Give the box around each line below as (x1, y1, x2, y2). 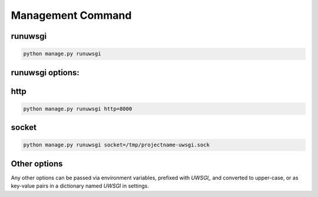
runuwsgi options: (11, 68, 79, 78)
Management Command (11, 9, 132, 22)
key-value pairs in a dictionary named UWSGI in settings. (11, 182, 150, 189)
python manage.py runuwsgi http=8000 (23, 105, 132, 112)
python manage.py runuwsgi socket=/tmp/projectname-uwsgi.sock (23, 142, 210, 148)
